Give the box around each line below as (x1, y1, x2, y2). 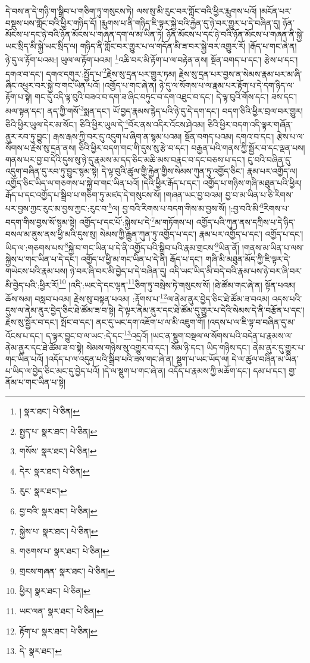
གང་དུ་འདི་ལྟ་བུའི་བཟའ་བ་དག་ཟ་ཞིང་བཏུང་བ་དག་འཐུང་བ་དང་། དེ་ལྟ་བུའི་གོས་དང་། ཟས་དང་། (35, 90, 297, 103)
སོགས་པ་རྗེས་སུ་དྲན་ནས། (5, 142, 76, 154)
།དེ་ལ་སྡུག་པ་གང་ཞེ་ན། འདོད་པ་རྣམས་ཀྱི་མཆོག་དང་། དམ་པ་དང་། (102, 364, 286, 376)
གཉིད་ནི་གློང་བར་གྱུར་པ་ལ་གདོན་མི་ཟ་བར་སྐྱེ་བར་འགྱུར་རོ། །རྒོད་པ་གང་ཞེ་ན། (80, 39, 297, 52)
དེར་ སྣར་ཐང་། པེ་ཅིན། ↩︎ (19, 464, 90, 477)
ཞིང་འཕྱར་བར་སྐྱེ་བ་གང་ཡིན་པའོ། (5, 78, 100, 91)
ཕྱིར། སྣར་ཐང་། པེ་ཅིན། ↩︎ (19, 585, 90, 597)
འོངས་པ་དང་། (5, 329, 43, 341)
